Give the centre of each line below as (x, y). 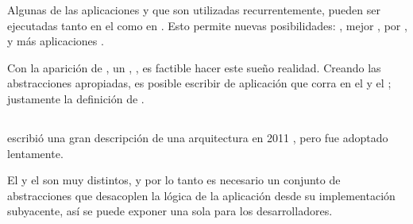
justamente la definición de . (76, 98)
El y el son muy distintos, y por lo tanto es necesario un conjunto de (174, 180)
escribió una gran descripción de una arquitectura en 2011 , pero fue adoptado (198, 137)
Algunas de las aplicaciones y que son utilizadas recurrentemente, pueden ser (194, 10)
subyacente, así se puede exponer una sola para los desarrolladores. (170, 211)
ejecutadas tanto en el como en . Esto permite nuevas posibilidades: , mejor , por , (207, 25)
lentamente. (35, 153)
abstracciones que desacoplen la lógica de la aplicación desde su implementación (201, 195)
